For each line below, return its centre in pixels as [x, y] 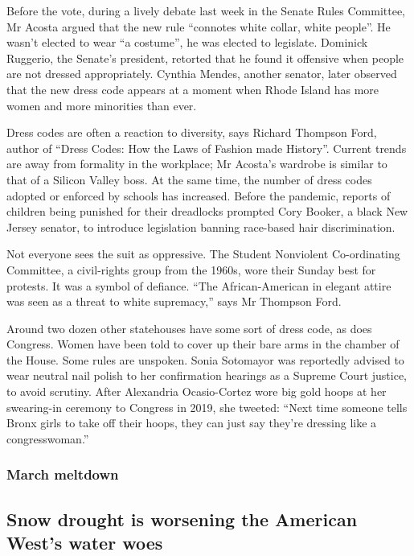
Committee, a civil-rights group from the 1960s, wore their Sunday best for [191, 269]
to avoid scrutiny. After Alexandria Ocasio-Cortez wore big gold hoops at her [197, 391]
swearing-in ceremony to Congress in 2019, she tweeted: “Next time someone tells [207, 407]
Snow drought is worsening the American [182, 519]
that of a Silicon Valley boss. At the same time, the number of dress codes [189, 179]
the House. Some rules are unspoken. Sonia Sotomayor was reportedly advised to [205, 359]
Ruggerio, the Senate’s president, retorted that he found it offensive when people [205, 58]
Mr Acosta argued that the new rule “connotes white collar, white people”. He [199, 26]
